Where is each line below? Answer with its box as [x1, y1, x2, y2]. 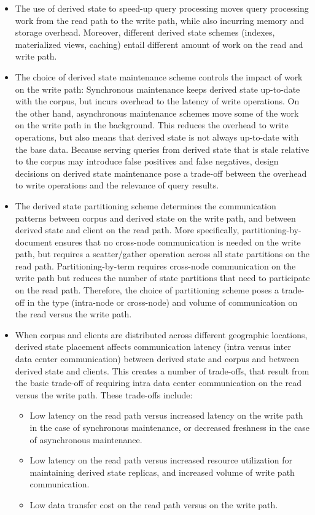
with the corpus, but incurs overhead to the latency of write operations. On [15, 95, 300, 107]
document [15, 235, 52, 248]
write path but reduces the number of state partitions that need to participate [15, 271, 310, 284]
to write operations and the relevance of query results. [15, 179, 219, 192]
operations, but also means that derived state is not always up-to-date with [15, 130, 299, 143]
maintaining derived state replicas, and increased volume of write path [29, 465, 295, 478]
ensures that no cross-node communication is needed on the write [55, 235, 301, 248]
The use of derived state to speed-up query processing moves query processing [15, 2, 309, 14]
